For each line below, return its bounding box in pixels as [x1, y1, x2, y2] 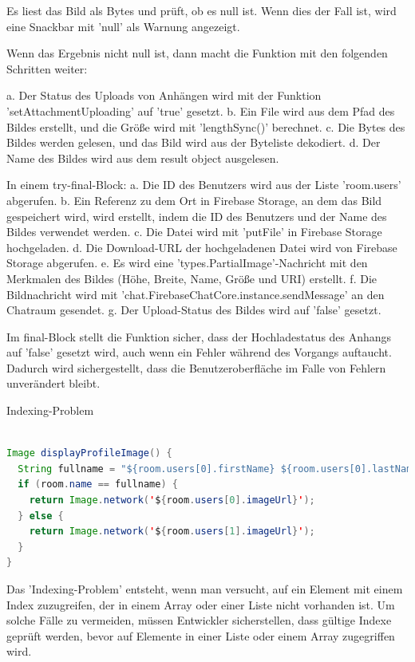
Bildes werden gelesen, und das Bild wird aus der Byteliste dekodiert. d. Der [6, 134, 381, 151]
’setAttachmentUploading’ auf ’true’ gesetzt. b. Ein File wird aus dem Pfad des [6, 102, 395, 119]
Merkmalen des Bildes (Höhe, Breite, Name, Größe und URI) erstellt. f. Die [6, 270, 377, 286]
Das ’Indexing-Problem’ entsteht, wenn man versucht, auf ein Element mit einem [6, 581, 403, 597]
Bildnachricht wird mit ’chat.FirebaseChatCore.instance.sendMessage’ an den [6, 286, 385, 302]
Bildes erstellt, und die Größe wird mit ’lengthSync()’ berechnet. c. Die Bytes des [6, 118, 405, 135]
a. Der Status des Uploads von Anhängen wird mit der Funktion [6, 87, 322, 104]
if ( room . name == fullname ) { [18, 479, 178, 491]
